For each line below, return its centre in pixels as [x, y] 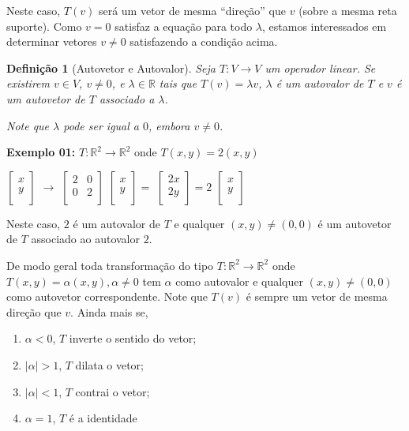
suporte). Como [44, 26]
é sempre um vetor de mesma [317, 296]
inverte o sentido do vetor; [133, 338]
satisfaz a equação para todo [184, 26]
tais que [178, 83]
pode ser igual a [101, 125]
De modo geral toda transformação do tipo [110, 265]
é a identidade [103, 418]
